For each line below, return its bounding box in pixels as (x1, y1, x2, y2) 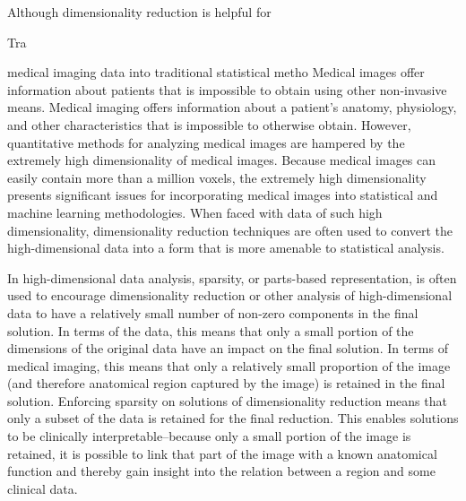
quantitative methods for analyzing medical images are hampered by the (7, 133, 405, 151)
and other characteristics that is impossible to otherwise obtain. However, (7, 115, 411, 134)
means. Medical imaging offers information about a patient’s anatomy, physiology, (7, 98, 457, 117)
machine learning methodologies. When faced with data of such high (7, 203, 383, 221)
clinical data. (7, 479, 78, 497)
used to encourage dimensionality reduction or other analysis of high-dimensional (7, 286, 453, 305)
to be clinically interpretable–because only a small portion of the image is (7, 427, 411, 445)
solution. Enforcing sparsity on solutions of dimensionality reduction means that (7, 391, 447, 410)
